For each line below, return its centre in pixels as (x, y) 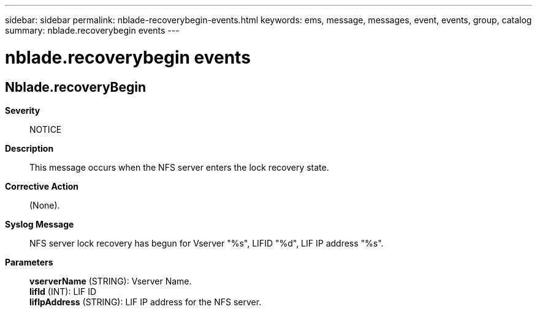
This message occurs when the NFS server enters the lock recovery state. (179, 167)
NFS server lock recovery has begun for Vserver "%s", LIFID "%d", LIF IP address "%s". (207, 243)
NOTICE (46, 129)
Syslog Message (40, 224)
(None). (45, 205)
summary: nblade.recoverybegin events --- (92, 30)
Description (29, 148)
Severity (23, 110)
